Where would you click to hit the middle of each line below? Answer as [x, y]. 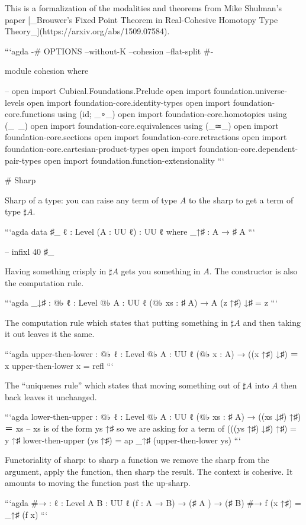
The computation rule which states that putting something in [117, 322]
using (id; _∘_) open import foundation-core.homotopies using [172, 114]
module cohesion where [47, 71]
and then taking [272, 322]
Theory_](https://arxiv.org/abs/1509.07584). [87, 31]
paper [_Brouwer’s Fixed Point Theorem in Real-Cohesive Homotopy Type [141, 19]
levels [15, 102]
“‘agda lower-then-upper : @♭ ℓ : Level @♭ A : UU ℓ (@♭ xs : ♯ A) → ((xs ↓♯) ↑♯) [153, 417]
